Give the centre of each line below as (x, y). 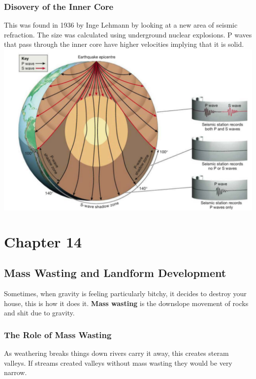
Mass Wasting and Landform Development (115, 273)
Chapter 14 (43, 241)
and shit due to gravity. (39, 313)
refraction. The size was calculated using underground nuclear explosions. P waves (128, 34)
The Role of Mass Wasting (58, 334)
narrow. (16, 372)
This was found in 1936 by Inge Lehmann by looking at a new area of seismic (121, 25)
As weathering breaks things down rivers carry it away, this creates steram (116, 353)
